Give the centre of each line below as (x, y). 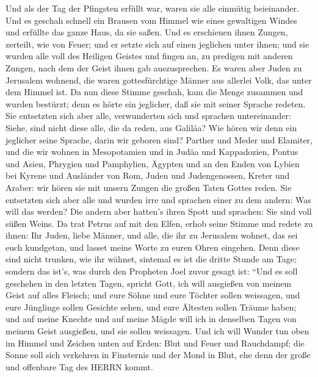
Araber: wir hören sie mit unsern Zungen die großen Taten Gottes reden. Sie (149, 187)
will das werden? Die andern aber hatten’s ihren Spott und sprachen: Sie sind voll (159, 211)
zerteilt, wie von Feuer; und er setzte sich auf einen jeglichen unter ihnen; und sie (157, 44)
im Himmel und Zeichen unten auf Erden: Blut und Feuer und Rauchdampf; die (155, 343)
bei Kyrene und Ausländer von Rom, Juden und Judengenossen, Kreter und (148, 175)
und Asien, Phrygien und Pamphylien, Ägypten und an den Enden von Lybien (153, 163)
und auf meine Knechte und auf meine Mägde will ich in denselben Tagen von (151, 319)
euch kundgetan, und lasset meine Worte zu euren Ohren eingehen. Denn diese (153, 247)
